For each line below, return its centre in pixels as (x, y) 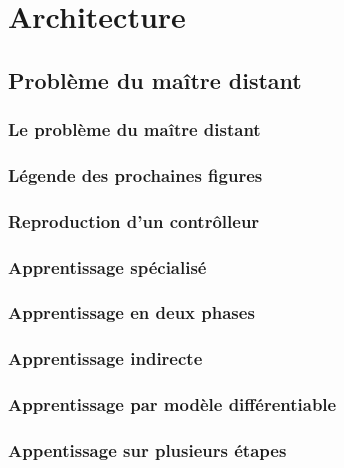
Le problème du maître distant (134, 129)
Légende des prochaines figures (135, 174)
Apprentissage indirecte (105, 358)
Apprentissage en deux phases (131, 312)
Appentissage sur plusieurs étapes (147, 449)
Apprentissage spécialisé (107, 266)
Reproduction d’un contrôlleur (134, 220)
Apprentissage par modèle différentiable (172, 404)
